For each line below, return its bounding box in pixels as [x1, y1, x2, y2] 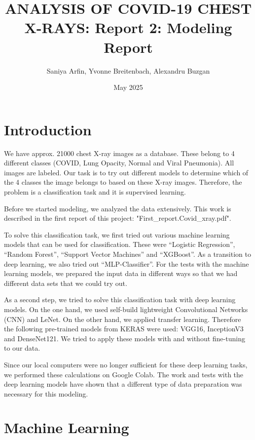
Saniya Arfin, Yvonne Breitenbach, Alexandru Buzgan [46, 65, 210, 76]
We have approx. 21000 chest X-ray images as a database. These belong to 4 [4, 148, 235, 158]
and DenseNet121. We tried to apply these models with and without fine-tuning [4, 333, 245, 343]
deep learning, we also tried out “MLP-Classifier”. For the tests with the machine [4, 258, 249, 269]
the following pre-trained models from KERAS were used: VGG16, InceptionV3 [4, 323, 244, 334]
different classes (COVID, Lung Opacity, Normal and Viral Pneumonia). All [4, 158, 234, 168]
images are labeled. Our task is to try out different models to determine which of [4, 167, 249, 177]
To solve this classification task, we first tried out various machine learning [4, 229, 230, 240]
